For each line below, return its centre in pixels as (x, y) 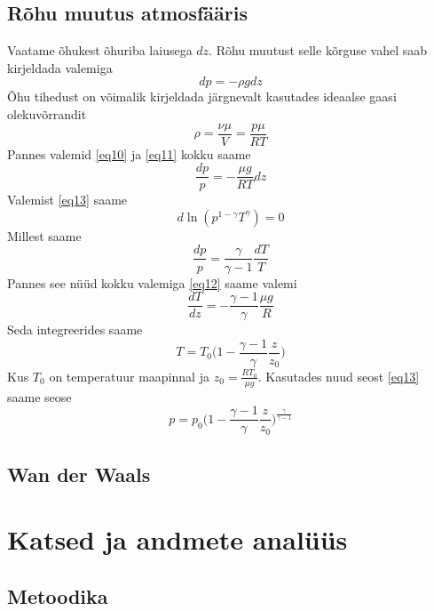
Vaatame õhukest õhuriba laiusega (100, 50)
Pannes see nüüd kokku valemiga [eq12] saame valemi (152, 282)
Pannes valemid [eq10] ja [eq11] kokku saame (129, 153)
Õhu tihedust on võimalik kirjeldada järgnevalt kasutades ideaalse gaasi (202, 96)
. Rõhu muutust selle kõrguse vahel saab (318, 50)
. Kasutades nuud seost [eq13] (339, 376)
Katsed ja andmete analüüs (178, 539)
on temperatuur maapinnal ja (129, 376)
